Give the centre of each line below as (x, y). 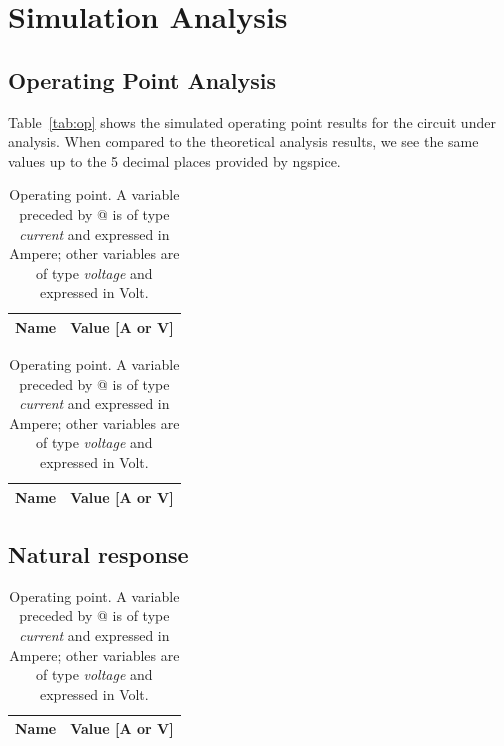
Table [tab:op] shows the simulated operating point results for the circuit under (252, 121)
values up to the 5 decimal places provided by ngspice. (174, 160)
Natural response (98, 554)
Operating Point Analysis (142, 79)
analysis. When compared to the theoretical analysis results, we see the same (243, 141)
